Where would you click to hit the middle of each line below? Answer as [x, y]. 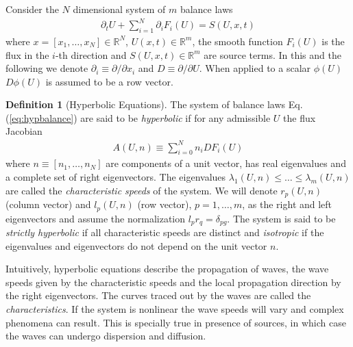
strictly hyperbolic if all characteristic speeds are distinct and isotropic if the [165, 232]
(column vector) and [48, 204]
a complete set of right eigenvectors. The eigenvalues [116, 177]
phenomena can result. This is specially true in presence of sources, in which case [176, 322]
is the [333, 41]
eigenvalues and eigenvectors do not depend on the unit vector [136, 245]
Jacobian [24, 131]
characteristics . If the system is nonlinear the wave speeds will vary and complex [175, 308]
